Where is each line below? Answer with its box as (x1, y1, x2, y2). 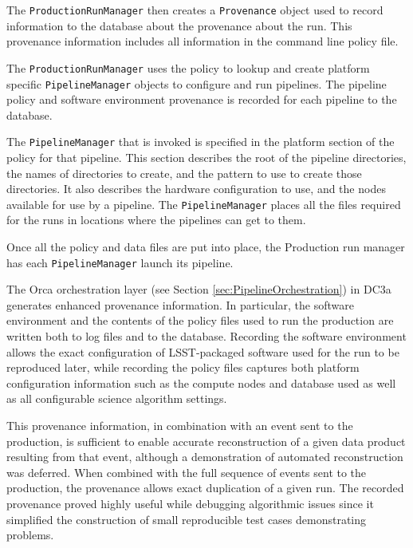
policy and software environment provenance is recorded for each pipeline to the (6, 91, 397, 108)
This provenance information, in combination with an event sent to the (6, 417, 353, 434)
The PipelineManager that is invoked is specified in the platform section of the (6, 133, 395, 150)
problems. (6, 526, 54, 543)
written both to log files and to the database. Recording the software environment (6, 328, 407, 345)
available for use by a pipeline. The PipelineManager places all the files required (6, 195, 401, 212)
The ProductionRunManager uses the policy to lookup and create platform (6, 59, 370, 76)
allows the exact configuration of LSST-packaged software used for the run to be (6, 343, 399, 360)
